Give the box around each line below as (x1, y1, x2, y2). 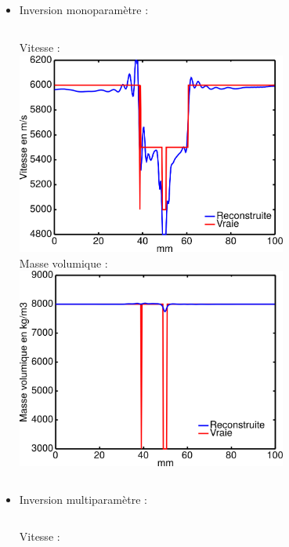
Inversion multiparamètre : (19, 490, 147, 507)
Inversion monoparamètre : (19, 2, 149, 18)
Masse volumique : (19, 254, 108, 271)
